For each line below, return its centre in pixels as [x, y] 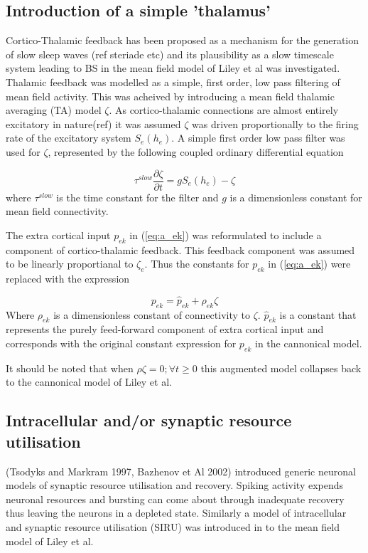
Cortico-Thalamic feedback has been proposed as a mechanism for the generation [183, 40]
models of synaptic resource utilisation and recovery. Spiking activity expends [175, 485]
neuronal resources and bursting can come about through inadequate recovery [175, 499]
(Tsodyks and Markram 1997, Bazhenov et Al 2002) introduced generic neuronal [181, 471]
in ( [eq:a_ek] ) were [309, 264]
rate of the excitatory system [69, 138]
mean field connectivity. [57, 211]
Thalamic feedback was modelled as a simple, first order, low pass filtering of [173, 81]
